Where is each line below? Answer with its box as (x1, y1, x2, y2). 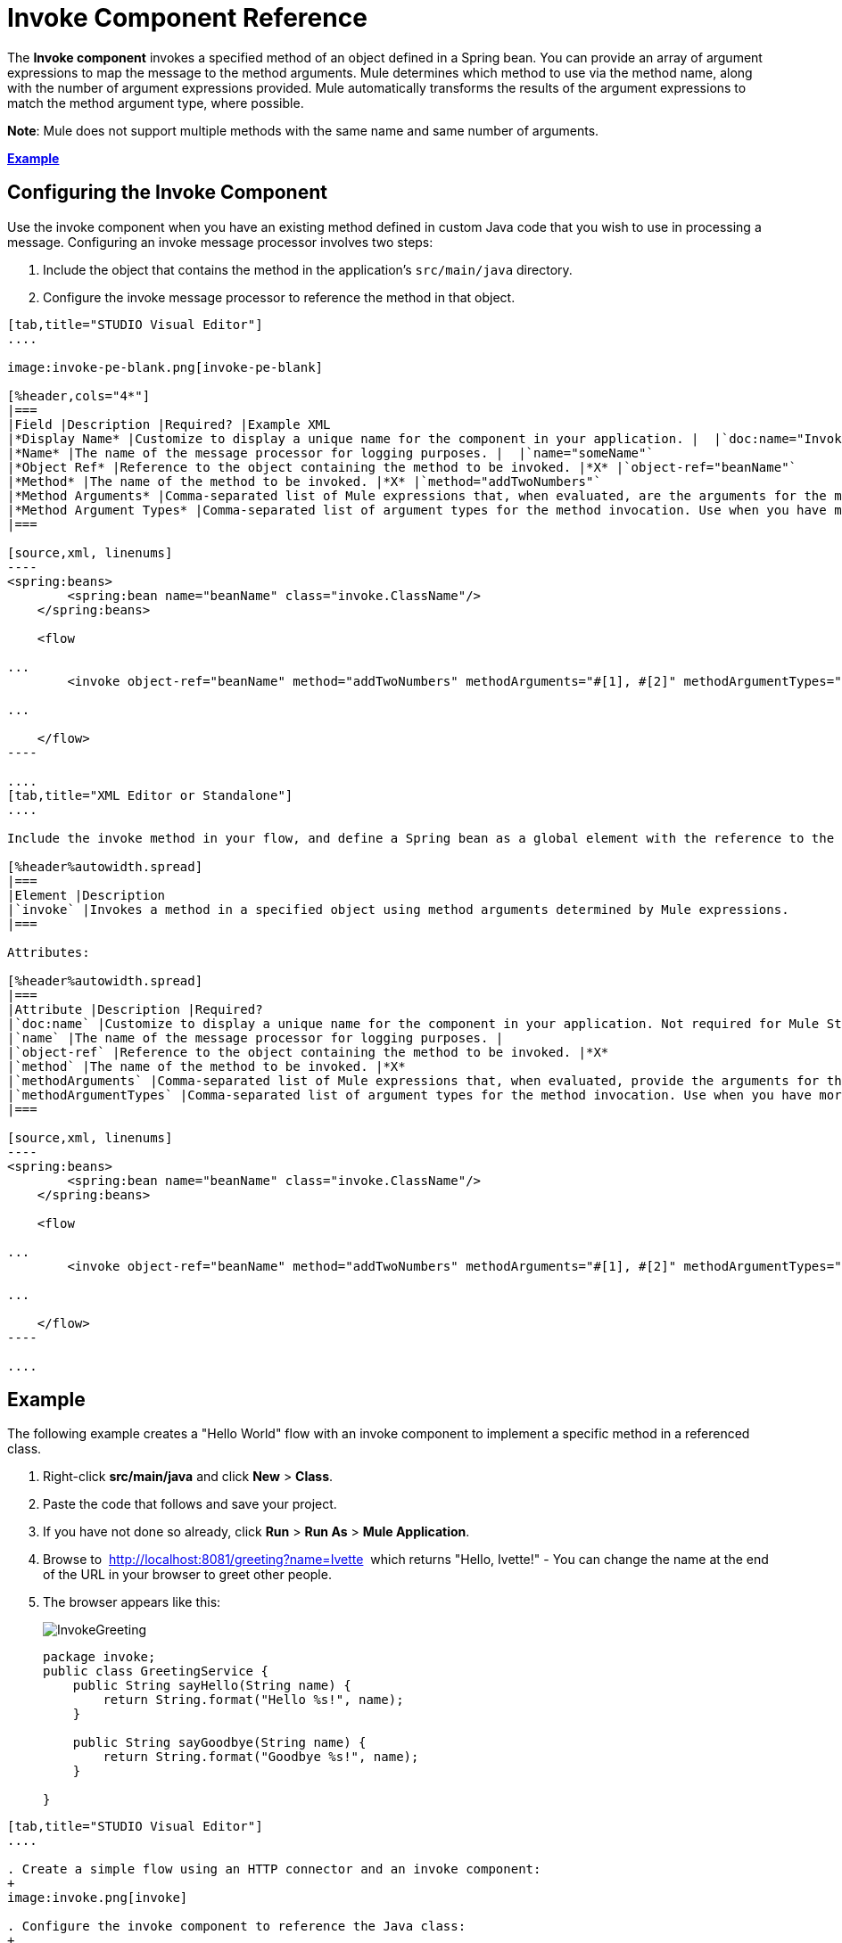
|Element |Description (7, 887, 166, 902)
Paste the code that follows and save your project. (43, 1496, 337, 1512)
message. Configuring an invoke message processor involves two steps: (7, 234, 433, 250)
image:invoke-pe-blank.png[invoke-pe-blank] (7, 359, 324, 375)
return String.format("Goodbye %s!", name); (103, 1750, 419, 1765)
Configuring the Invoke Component (7, 181, 327, 204)
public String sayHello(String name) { (72, 1678, 351, 1693)
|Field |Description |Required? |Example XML (7, 416, 331, 432)
